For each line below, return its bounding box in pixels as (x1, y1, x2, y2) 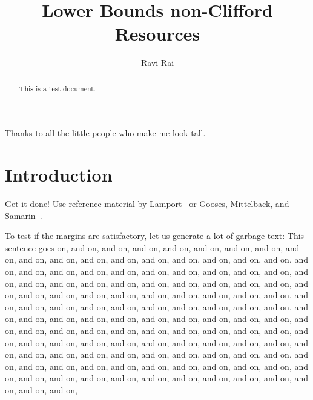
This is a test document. (19, 83, 96, 93)
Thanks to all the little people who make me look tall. (5, 126, 206, 139)
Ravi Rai (140, 56, 174, 69)
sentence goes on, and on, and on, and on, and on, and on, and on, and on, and (5, 241, 300, 254)
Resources (114, 21, 200, 46)
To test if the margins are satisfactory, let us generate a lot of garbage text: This (5, 229, 305, 242)
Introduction (5, 162, 113, 187)
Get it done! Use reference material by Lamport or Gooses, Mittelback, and (5, 197, 289, 210)
